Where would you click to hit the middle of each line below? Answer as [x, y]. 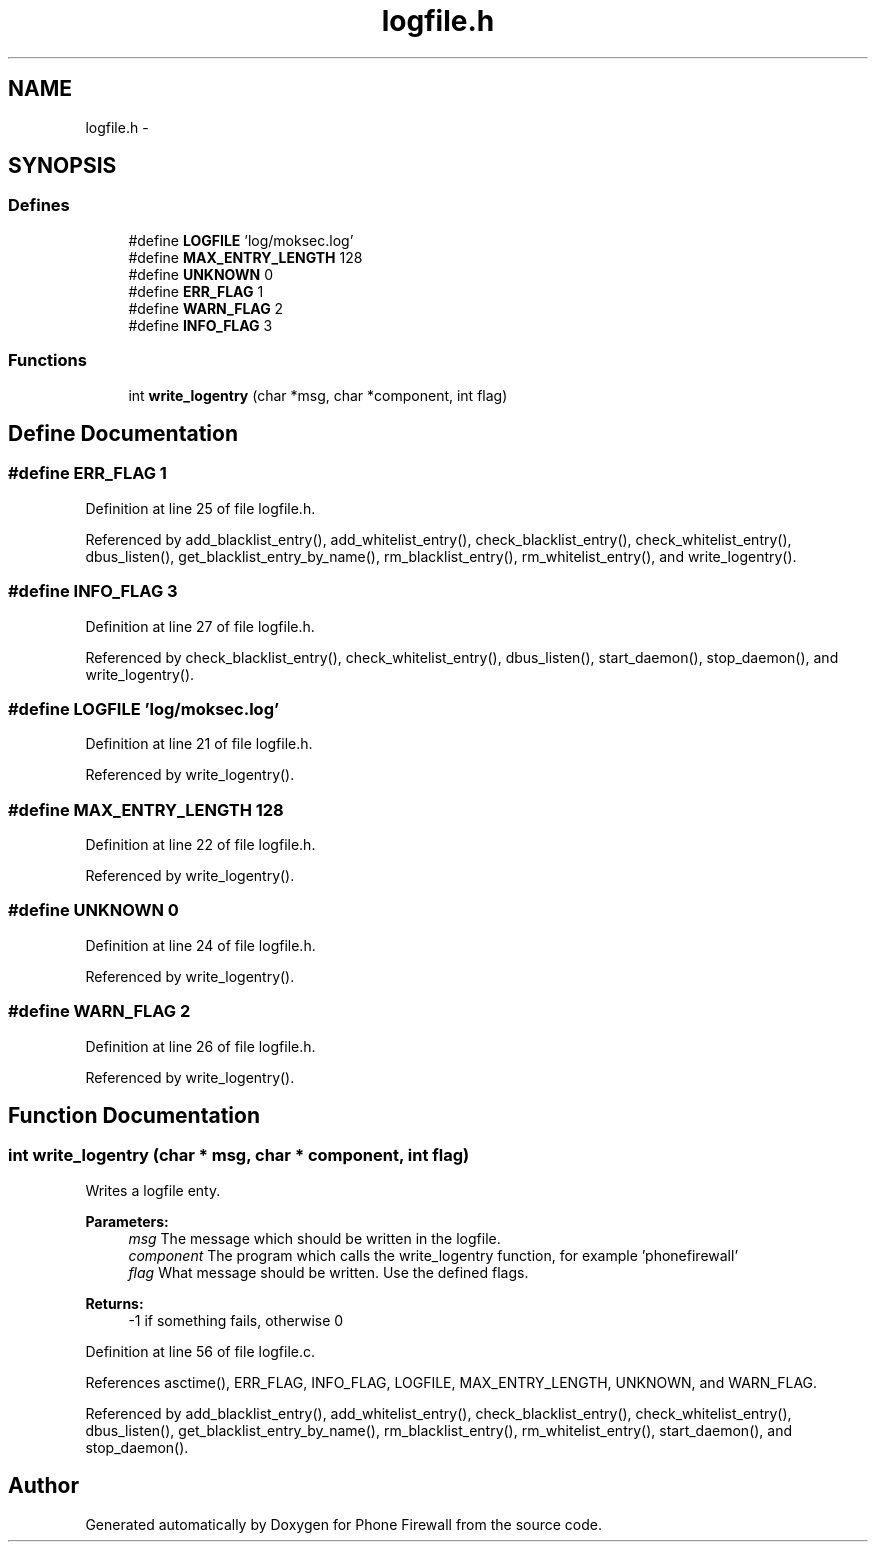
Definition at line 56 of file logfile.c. [200, 1351]
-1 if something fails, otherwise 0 [236, 1320]
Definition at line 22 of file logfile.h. [200, 845]
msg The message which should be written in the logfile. [314, 1238]
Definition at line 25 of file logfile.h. [200, 508]
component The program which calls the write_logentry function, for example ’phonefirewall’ [433, 1255]
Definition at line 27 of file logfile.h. [200, 626]
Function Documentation [134, 1115]
